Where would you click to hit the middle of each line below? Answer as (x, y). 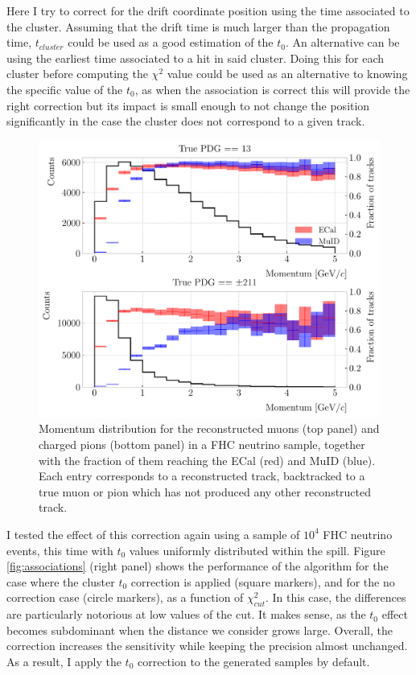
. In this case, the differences (336, 597)
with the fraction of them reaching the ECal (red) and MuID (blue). (207, 460)
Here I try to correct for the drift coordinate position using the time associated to (208, 10)
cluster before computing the (77, 74)
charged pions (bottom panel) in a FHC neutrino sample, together (202, 445)
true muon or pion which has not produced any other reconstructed (205, 491)
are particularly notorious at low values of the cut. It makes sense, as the (186, 614)
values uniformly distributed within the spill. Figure (257, 550)
